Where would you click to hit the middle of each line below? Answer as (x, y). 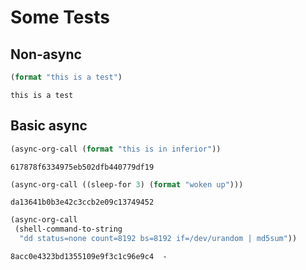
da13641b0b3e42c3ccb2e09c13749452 (82, 202)
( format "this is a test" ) (66, 77)
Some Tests (60, 17)
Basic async (49, 126)
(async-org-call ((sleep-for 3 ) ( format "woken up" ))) (127, 184)
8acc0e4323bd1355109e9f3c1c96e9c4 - (89, 257)
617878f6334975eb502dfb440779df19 (82, 167)
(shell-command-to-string (68, 229)
